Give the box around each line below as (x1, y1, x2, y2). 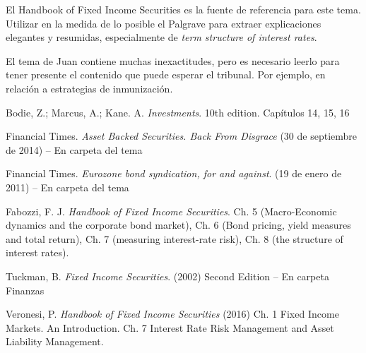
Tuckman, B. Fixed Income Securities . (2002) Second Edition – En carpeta (6, 268, 329, 283)
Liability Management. (6, 334, 104, 349)
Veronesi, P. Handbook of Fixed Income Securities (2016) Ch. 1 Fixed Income (6, 306, 339, 321)
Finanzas (6, 282, 45, 297)
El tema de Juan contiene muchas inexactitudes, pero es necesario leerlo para (6, 53, 340, 68)
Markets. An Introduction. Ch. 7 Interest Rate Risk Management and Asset (6, 320, 334, 335)
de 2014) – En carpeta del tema (6, 142, 143, 157)
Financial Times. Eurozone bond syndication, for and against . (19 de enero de (6, 166, 342, 181)
